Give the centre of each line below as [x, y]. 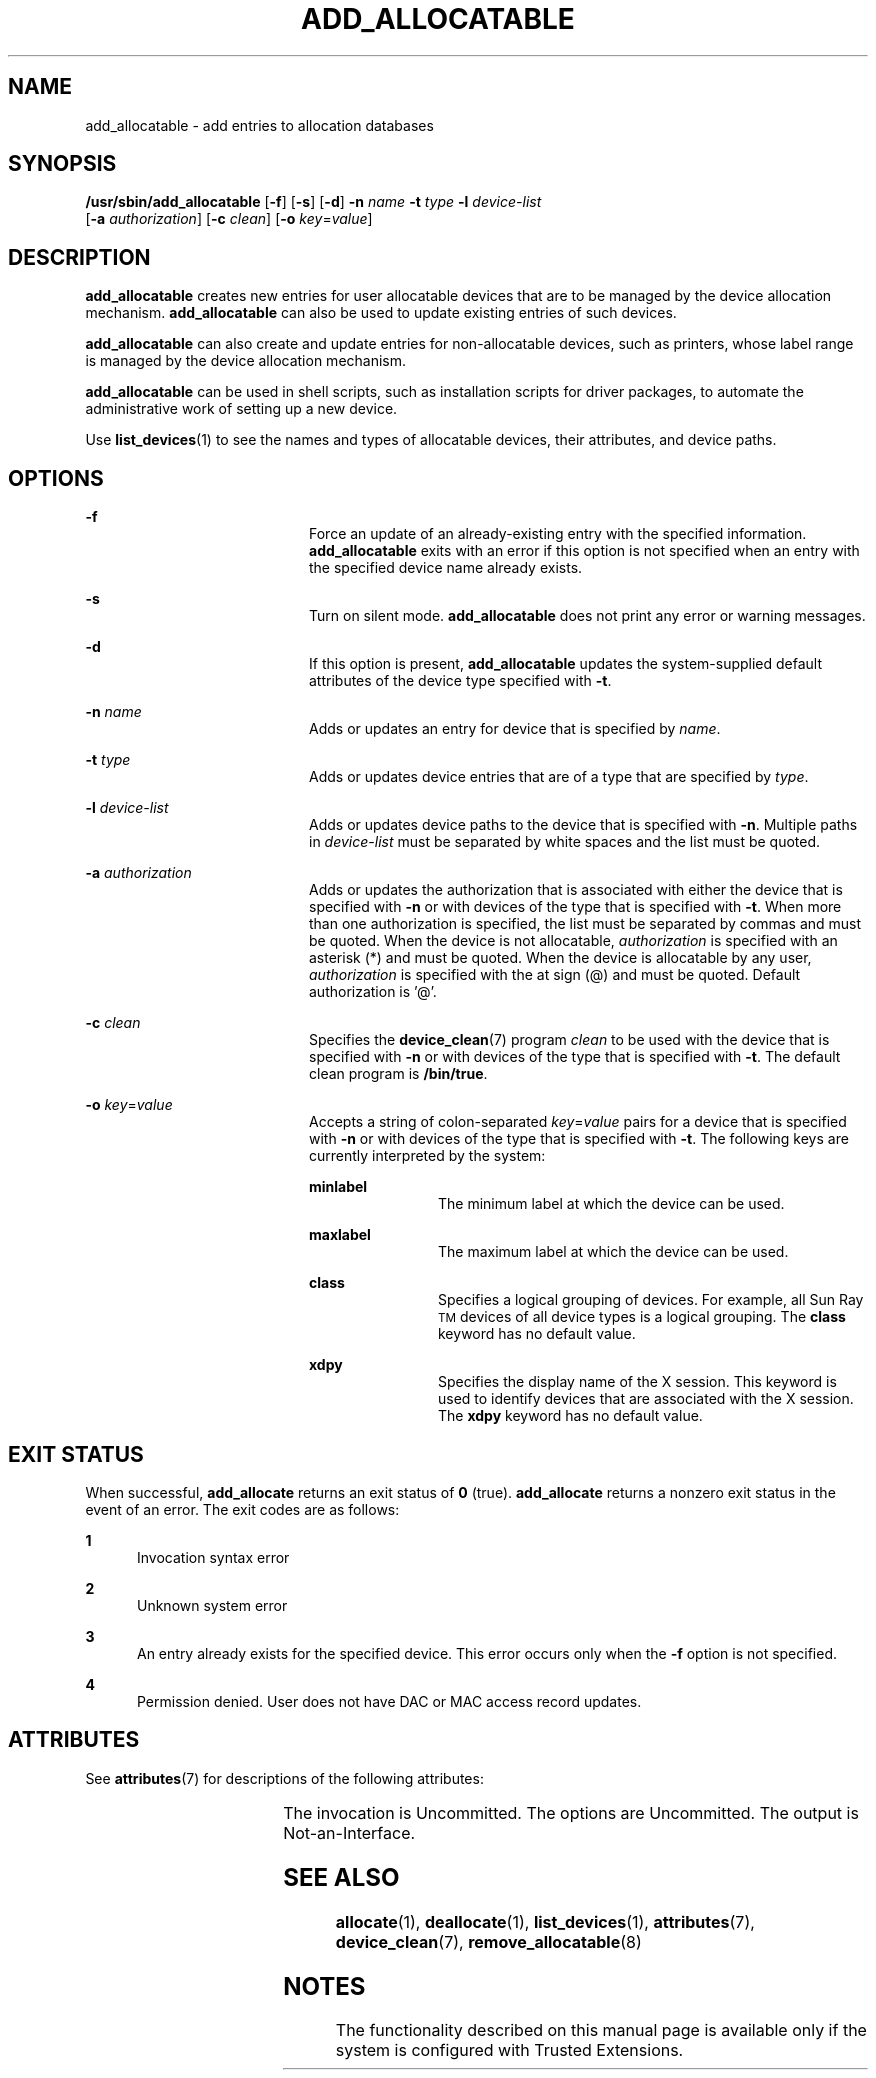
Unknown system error [212, 1605]
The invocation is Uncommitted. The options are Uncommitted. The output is [571, 1812]
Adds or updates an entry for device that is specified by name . [515, 729]
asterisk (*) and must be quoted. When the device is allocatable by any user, [560, 958]
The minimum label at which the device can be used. [611, 1204]
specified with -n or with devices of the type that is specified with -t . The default [575, 1057]
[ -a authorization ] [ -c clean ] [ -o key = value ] [229, 219]
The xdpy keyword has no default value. [570, 1416]
